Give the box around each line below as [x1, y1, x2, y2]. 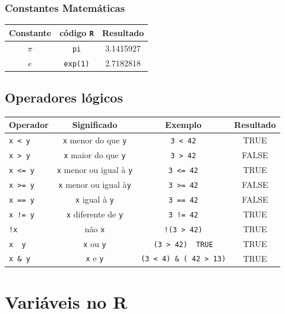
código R [59, 26, 94, 39]
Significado [72, 118, 118, 131]
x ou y [83, 237, 106, 249]
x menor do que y [62, 134, 127, 146]
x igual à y [75, 193, 114, 205]
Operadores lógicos [5, 88, 123, 107]
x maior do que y [64, 149, 126, 161]
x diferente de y [66, 207, 123, 220]
